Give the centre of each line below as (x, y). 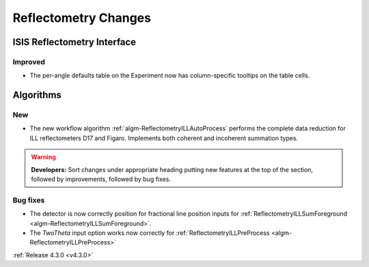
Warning (43, 157)
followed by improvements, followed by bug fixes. (101, 179)
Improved (29, 61)
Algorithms (37, 95)
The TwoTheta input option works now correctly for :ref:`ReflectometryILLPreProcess (150, 233)
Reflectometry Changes (82, 18)
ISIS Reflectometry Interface (74, 42)
